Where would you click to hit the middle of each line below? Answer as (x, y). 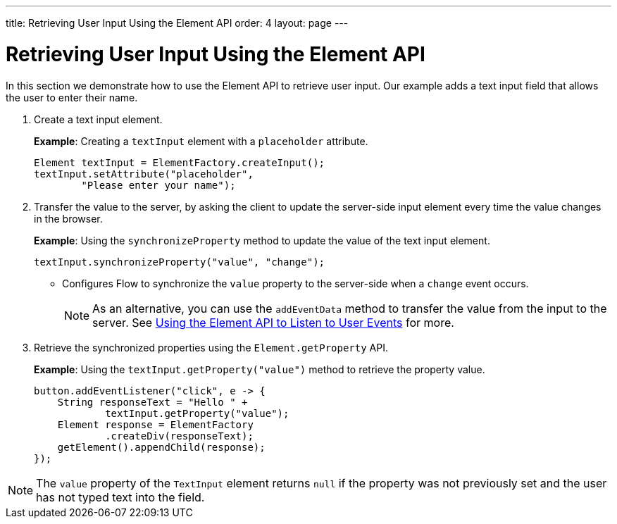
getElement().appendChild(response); (161, 447)
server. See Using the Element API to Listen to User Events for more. (273, 322)
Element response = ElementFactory (155, 424)
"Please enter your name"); (158, 185)
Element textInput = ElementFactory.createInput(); (180, 162)
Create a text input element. (98, 119)
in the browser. (68, 218)
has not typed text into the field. (120, 497)
